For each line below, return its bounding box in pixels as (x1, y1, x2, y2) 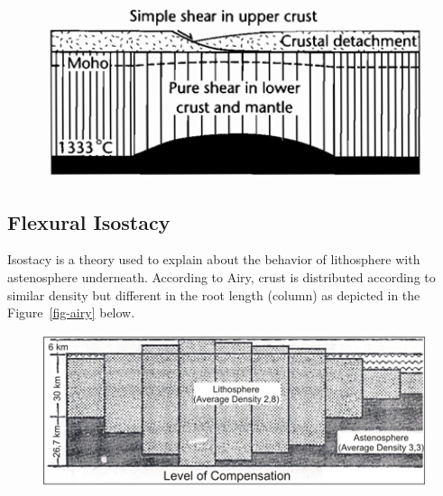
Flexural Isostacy (7, 207, 171, 235)
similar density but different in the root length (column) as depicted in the (7, 285, 420, 304)
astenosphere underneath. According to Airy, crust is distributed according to (7, 267, 436, 286)
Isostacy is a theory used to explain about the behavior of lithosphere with (7, 250, 420, 269)
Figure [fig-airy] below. (7, 303, 135, 322)
